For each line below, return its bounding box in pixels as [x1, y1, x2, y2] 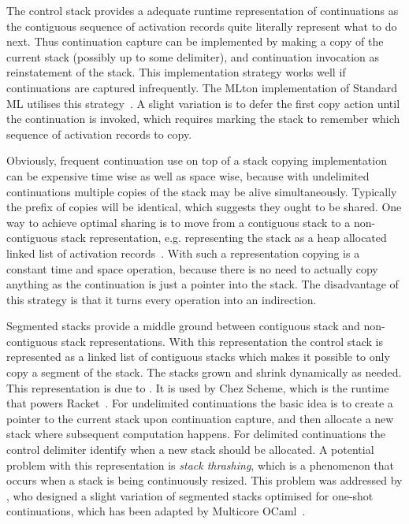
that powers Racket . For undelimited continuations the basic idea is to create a [6, 395, 393, 411]
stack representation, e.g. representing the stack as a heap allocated [61, 229, 387, 246]
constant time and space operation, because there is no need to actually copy [6, 260, 378, 277]
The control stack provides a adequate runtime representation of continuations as [6, 2, 399, 18]
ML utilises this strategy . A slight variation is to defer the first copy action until [6, 95, 400, 111]
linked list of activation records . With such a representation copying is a [6, 244, 360, 261]
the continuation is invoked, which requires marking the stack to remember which [6, 110, 400, 127]
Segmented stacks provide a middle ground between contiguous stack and [6, 318, 360, 334]
